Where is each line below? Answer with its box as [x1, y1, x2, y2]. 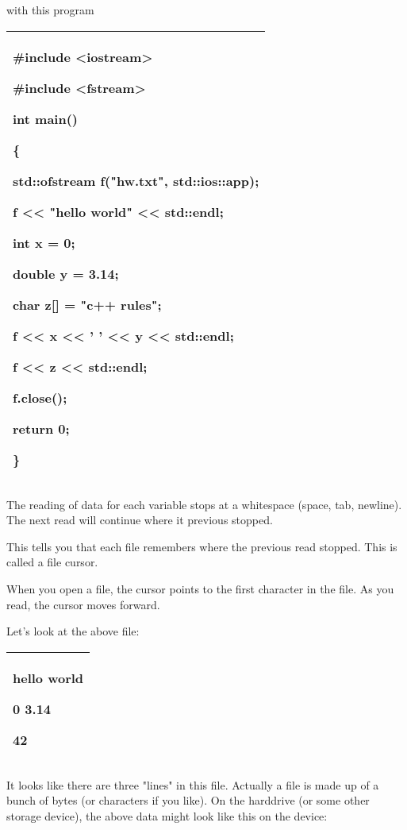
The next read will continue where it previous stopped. [6, 512, 273, 528]
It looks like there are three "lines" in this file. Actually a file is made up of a [6, 776, 379, 793]
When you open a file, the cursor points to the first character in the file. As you [6, 580, 394, 596]
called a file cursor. [6, 554, 98, 570]
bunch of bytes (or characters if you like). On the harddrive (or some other [6, 792, 370, 809]
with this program [6, 2, 94, 17]
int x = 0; [13, 233, 75, 252]
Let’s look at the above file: [6, 623, 140, 639]
